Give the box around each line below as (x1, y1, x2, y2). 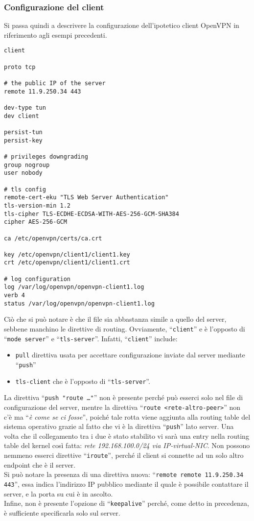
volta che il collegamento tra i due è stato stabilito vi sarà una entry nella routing (4, 430, 249, 441)
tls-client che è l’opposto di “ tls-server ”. (15, 376, 150, 386)
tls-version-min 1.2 (4, 202, 71, 209)
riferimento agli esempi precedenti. (4, 29, 107, 40)
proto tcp (4, 63, 36, 71)
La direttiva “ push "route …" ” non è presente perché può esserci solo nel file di (4, 392, 243, 403)
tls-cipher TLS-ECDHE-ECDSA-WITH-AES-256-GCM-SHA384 (4, 210, 179, 217)
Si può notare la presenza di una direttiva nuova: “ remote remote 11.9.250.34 (4, 469, 244, 479)
